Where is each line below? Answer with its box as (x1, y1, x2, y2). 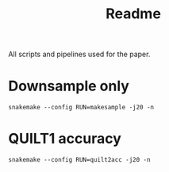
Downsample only (8, 77, 129, 95)
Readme (106, 5, 161, 23)
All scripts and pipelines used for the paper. (8, 49, 151, 59)
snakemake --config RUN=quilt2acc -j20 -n (8, 156, 151, 164)
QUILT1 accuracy (8, 130, 121, 147)
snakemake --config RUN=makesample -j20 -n (8, 104, 155, 112)
